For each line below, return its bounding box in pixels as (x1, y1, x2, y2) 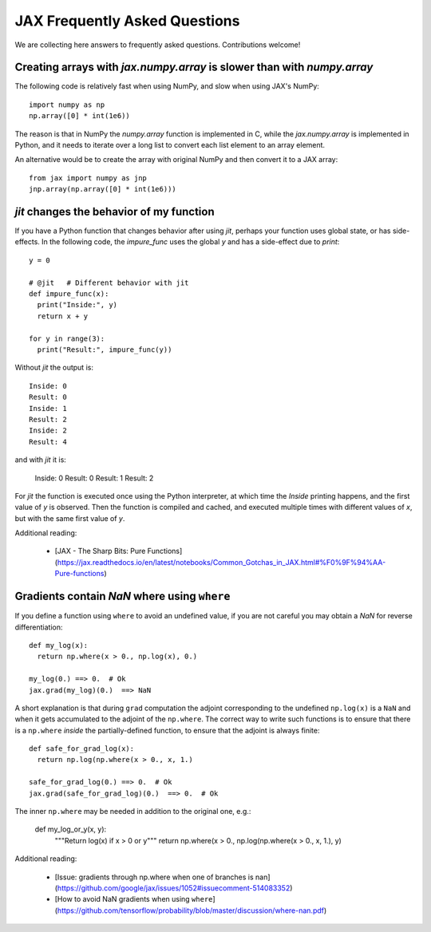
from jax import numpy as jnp (29, 173, 148, 183)
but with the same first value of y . (14, 513, 125, 523)
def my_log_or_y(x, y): (34, 824, 107, 834)
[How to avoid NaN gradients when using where (54, 894, 213, 904)
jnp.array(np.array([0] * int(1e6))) (29, 184, 177, 194)
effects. (14, 237, 40, 247)
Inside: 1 (29, 404, 67, 413)
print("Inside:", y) (37, 300, 118, 310)
